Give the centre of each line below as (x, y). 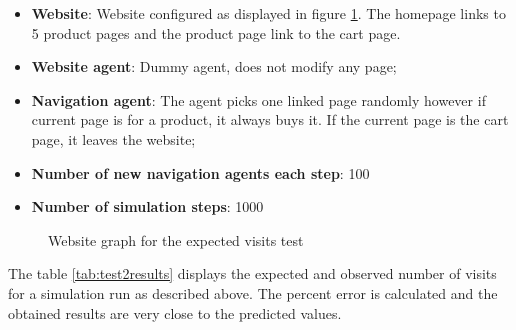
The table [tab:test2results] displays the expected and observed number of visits (252, 273)
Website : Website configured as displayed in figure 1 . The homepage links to (268, 13)
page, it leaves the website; (113, 138)
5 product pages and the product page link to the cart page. (216, 32)
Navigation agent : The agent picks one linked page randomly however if (258, 99)
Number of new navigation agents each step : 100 (200, 172)
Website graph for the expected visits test (176, 239)
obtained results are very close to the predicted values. (175, 312)
